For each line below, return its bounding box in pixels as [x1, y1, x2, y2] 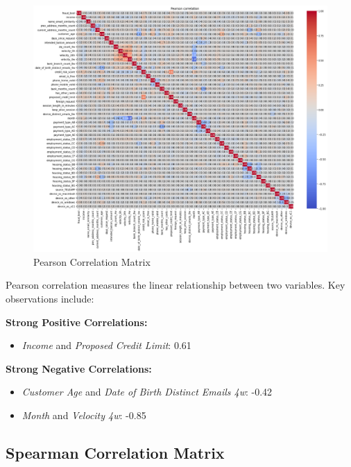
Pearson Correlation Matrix [33, 254, 151, 269]
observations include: [6, 291, 94, 306]
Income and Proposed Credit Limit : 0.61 [22, 338, 191, 353]
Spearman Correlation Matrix [6, 442, 225, 463]
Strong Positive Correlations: [6, 314, 148, 329]
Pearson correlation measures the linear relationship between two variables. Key [6, 278, 345, 292]
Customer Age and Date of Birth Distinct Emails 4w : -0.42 [22, 384, 273, 399]
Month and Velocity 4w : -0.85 [22, 408, 146, 423]
